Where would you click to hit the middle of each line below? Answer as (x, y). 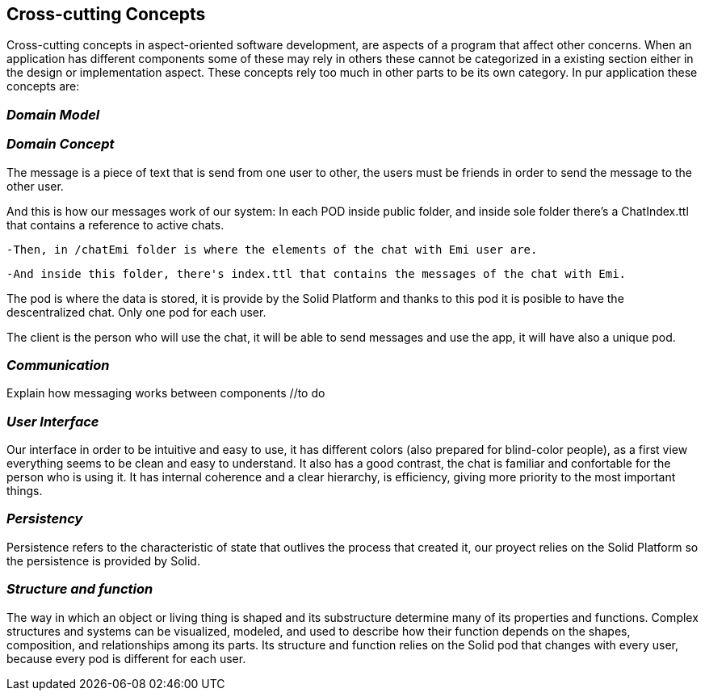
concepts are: (43, 86)
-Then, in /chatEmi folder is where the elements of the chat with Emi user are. (272, 249)
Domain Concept (61, 144)
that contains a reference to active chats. (115, 225)
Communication (58, 365)
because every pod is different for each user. (126, 658)
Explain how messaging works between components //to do (166, 393)
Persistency (45, 519)
